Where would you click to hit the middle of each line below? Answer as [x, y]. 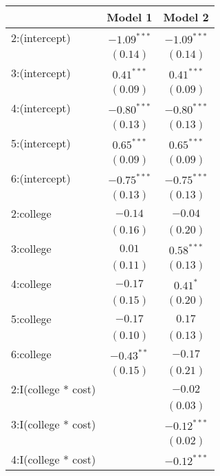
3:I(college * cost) [54, 424]
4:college [31, 283]
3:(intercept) [41, 73]
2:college [31, 213]
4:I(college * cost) [54, 459]
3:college [31, 248]
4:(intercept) [41, 108]
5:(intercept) [41, 143]
